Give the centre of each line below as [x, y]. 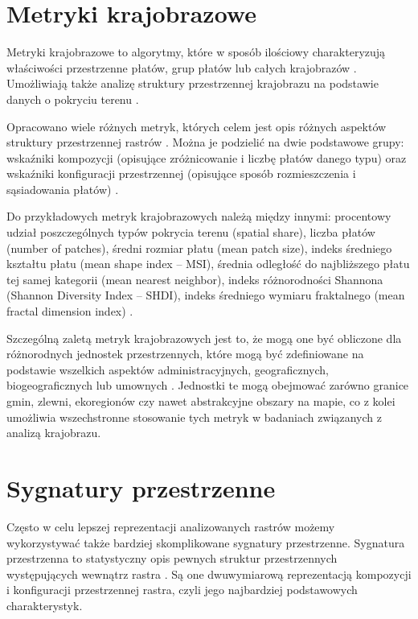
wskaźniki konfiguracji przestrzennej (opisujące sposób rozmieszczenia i [181, 173]
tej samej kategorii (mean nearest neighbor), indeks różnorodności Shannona [195, 279]
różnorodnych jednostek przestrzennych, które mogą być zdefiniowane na [185, 354]
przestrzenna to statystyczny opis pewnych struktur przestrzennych [172, 558]
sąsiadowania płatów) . [63, 189]
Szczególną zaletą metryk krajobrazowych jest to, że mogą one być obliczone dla [204, 338]
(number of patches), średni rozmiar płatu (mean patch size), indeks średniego [199, 248]
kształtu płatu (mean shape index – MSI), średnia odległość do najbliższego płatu [208, 264]
